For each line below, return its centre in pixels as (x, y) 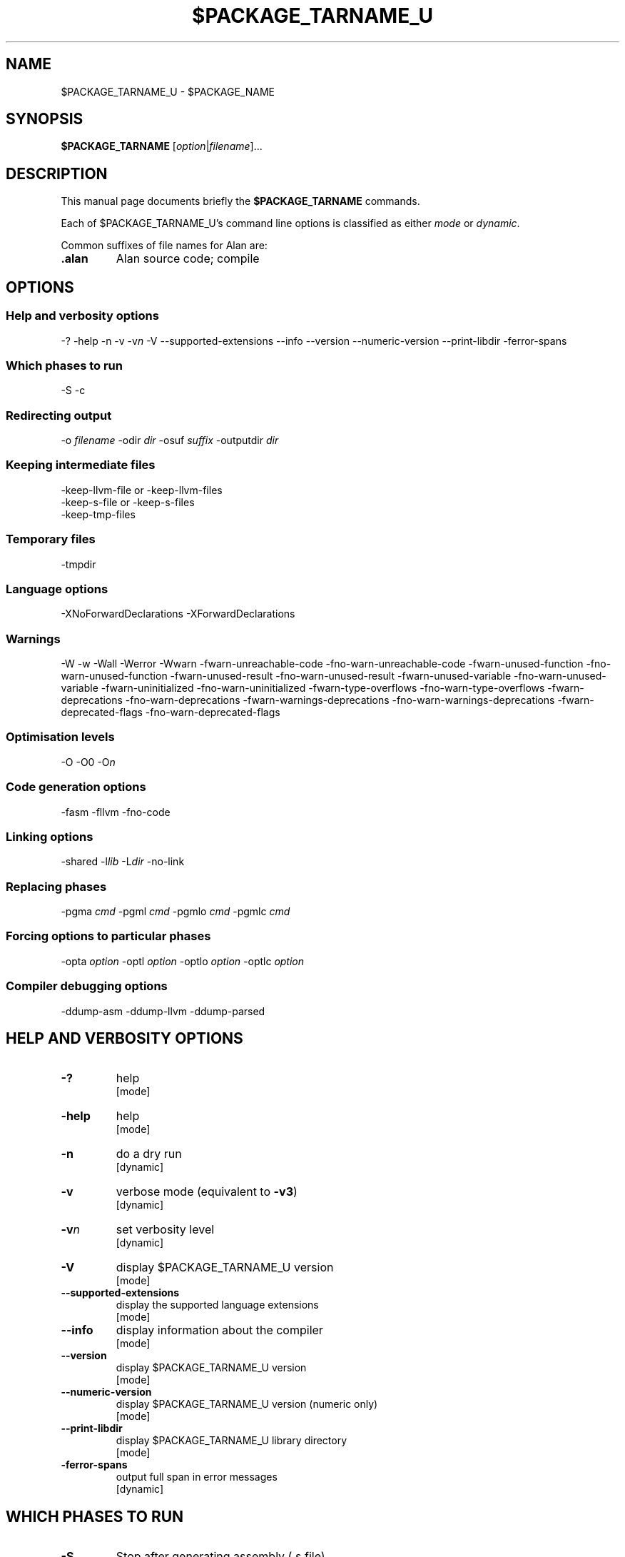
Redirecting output (59, 415)
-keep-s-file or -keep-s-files (128, 502)
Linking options (50, 836)
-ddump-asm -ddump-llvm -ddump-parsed (163, 1011)
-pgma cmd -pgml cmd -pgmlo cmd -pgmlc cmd (176, 911)
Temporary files (51, 539)
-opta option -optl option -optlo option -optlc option (183, 961)
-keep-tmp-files (98, 514)
